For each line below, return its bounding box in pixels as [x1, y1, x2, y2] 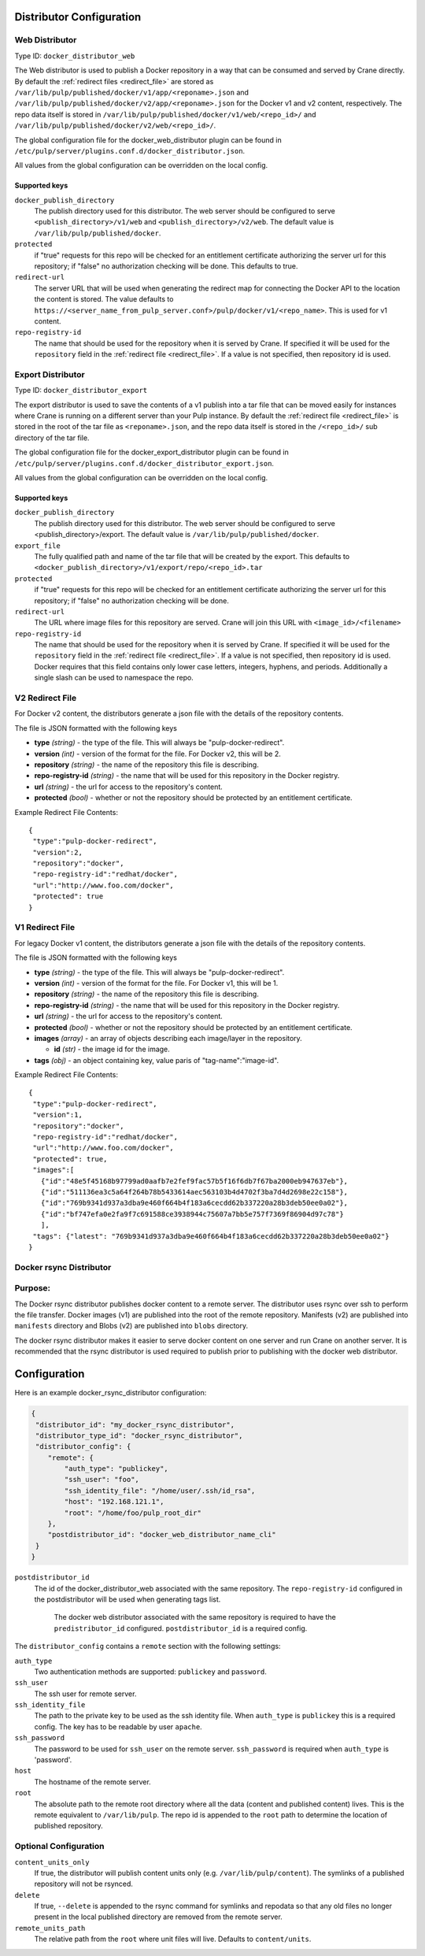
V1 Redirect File [14, 922, 75, 933]
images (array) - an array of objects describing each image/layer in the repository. [34, 1033, 302, 1043]
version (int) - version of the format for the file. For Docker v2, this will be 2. [34, 749, 281, 758]
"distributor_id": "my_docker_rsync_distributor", [35, 1420, 235, 1429]
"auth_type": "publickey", [64, 1465, 168, 1473]
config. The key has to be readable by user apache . [34, 1721, 202, 1732]
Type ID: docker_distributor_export [14, 386, 148, 395]
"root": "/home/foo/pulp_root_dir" [64, 1508, 202, 1517]
